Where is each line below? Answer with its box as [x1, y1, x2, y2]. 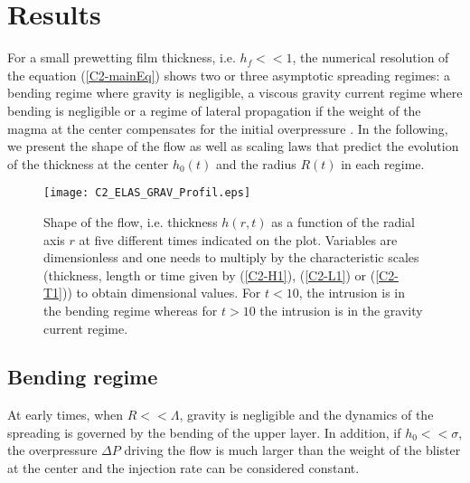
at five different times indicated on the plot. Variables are [79, 230, 398, 249]
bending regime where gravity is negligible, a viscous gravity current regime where [7, 83, 463, 102]
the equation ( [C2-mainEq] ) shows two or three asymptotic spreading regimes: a [7, 65, 450, 84]
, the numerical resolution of [292, 48, 449, 67]
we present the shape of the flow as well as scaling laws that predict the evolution [7, 137, 459, 156]
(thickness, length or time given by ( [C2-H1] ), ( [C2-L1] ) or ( [43, 265, 376, 284]
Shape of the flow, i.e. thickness [43, 212, 218, 231]
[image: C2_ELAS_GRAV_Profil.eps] [43, 186, 251, 200]
